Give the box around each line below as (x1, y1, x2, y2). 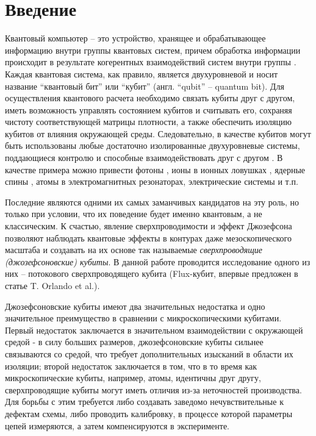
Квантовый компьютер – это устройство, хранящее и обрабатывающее (5, 32, 266, 45)
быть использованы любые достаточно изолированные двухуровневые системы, (5, 139, 300, 152)
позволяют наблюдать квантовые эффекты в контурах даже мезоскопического (5, 231, 292, 244)
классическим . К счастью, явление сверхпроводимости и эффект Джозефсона (5, 220, 292, 232)
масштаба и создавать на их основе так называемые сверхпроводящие (5, 243, 263, 256)
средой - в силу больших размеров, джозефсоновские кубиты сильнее (5, 335, 264, 348)
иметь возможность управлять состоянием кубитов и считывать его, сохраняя (5, 103, 292, 116)
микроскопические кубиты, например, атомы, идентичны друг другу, (5, 371, 261, 384)
